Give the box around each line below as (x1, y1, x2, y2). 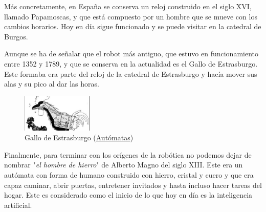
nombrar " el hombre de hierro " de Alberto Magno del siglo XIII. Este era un (4, 159, 243, 170)
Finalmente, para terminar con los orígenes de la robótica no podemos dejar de (4, 149, 252, 160)
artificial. (4, 199, 32, 210)
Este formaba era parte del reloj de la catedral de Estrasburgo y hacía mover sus (4, 68, 257, 79)
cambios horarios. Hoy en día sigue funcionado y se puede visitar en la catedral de (4, 21, 261, 32)
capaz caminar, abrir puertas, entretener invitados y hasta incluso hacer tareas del (4, 179, 262, 190)
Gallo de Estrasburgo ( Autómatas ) (25, 132, 134, 143)
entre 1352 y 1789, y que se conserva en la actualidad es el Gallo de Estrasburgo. (4, 58, 258, 69)
